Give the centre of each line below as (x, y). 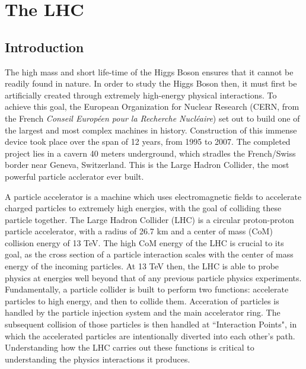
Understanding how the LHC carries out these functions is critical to (130, 347)
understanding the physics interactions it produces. (98, 359)
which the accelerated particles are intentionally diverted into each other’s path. (150, 335)
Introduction (44, 47)
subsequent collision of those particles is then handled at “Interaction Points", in (151, 324)
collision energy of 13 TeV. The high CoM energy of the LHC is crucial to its (144, 242)
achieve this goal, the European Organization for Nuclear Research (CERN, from (152, 106)
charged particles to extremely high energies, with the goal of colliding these (143, 208)
